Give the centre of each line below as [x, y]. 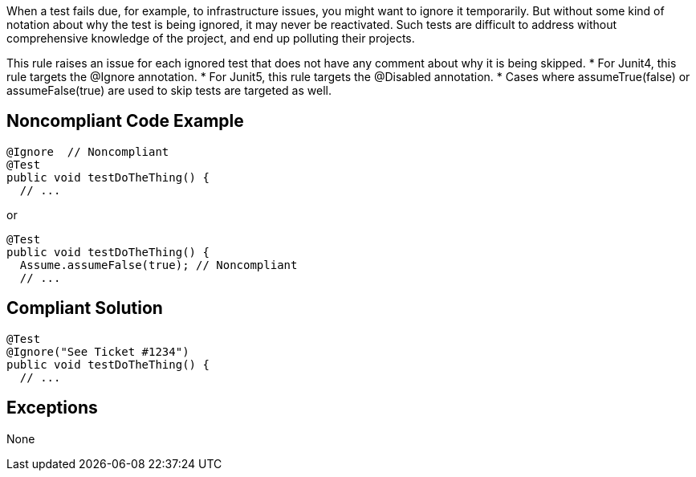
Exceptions [52, 408]
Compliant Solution [85, 308]
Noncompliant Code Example [125, 121]
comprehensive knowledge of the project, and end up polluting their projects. [211, 38]
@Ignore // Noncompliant [88, 151]
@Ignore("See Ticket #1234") [98, 351]
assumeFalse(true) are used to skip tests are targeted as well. [169, 90]
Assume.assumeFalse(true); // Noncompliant [159, 265]
